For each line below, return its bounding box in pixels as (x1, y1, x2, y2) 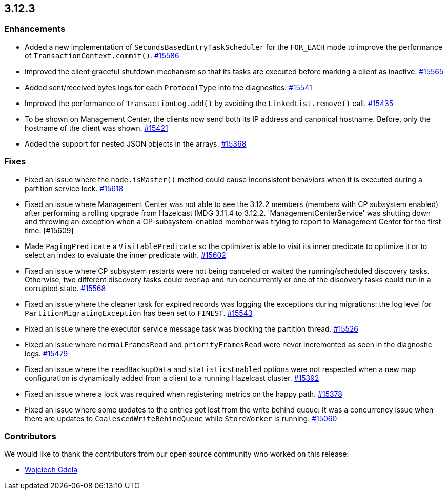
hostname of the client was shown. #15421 (25, 123, 168, 132)
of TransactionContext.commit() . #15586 (25, 51, 179, 60)
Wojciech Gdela (25, 465, 78, 475)
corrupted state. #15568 (25, 283, 106, 293)
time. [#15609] (25, 225, 74, 235)
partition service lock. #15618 (25, 183, 124, 193)
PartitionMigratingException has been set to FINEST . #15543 (25, 308, 253, 317)
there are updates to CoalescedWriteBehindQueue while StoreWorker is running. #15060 (25, 414, 337, 423)
